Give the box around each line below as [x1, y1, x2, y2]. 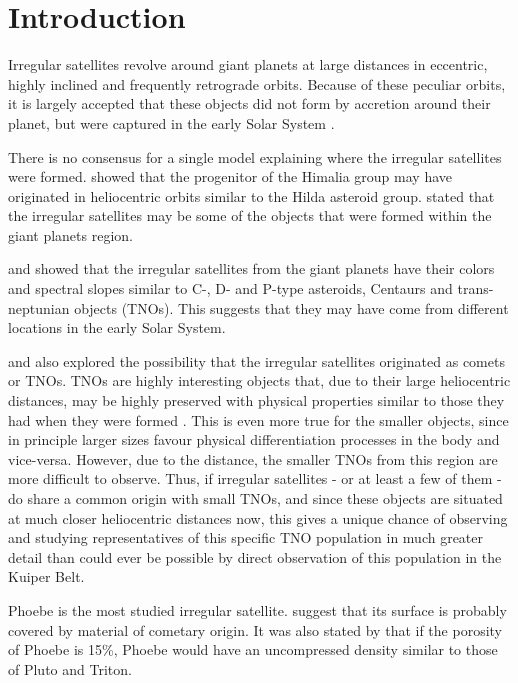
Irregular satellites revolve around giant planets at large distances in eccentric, [8, 54, 488, 75]
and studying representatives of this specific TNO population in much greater [8, 527, 484, 548]
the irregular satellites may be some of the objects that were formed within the [8, 205, 492, 226]
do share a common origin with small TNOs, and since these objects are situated [8, 488, 503, 508]
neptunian [8, 297, 70, 318]
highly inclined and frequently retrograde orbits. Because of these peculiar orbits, [8, 73, 506, 94]
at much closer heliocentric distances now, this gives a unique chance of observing [8, 507, 508, 528]
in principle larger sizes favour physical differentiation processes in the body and [8, 429, 500, 450]
